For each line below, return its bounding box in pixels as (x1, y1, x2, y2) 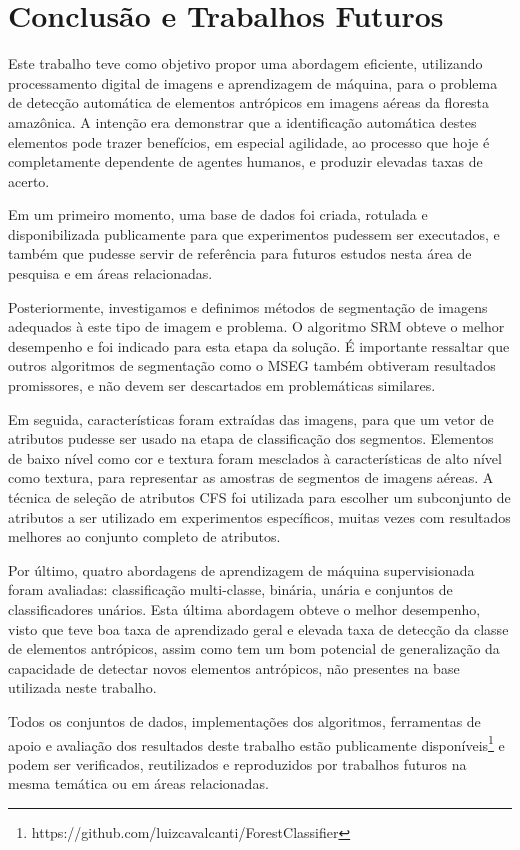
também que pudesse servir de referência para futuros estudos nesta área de (8, 243, 472, 264)
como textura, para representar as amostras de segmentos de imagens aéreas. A (8, 467, 494, 488)
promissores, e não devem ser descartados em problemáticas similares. (8, 375, 436, 396)
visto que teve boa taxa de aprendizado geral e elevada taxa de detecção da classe (8, 618, 509, 639)
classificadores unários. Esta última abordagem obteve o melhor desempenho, (8, 598, 481, 619)
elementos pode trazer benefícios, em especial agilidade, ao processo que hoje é (8, 131, 490, 152)
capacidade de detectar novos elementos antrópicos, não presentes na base (8, 657, 460, 678)
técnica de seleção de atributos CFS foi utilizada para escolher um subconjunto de (8, 487, 511, 507)
